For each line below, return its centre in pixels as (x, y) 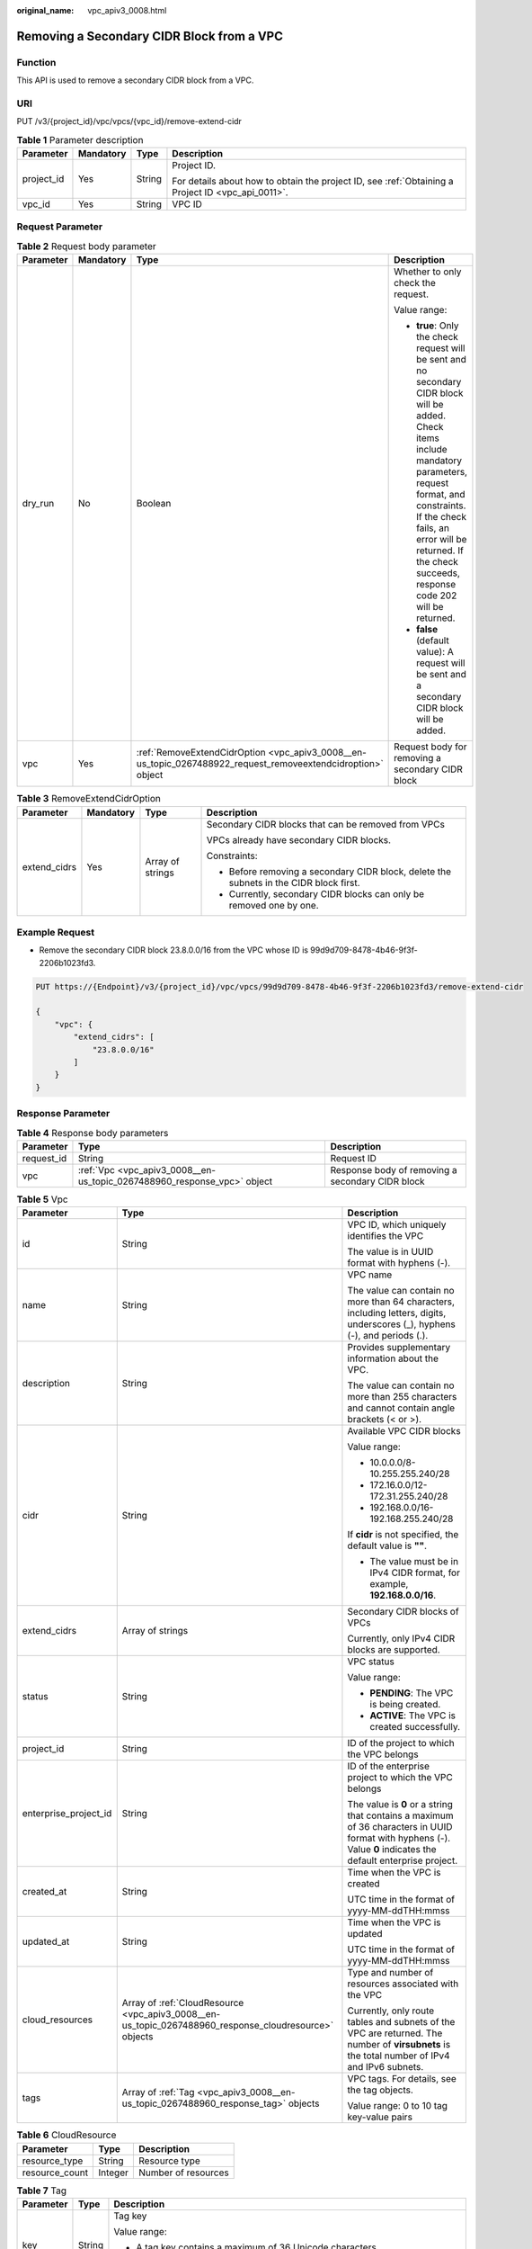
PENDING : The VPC (412, 1693)
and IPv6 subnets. (386, 2067)
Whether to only (428, 272)
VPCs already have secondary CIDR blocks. (298, 839)
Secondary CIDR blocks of (403, 1612)
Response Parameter (63, 1114)
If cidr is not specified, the (403, 1535)
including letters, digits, (397, 1313)
